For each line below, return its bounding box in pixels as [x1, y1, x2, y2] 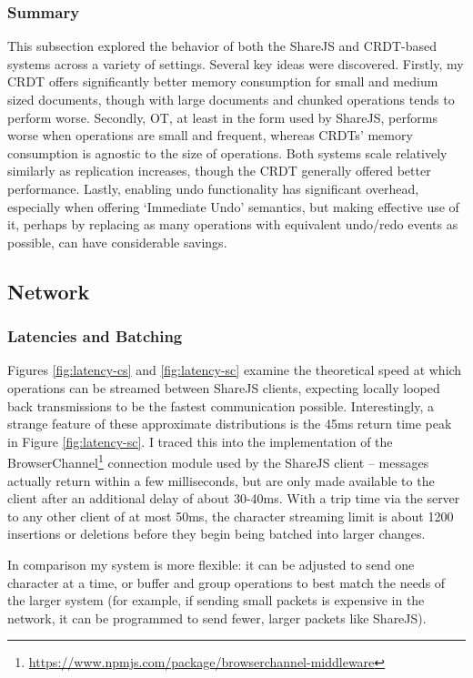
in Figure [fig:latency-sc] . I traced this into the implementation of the [7, 431, 393, 450]
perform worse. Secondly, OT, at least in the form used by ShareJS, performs [7, 107, 438, 126]
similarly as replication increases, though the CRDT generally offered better [7, 161, 431, 180]
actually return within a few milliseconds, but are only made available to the [7, 471, 435, 490]
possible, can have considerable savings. [7, 232, 227, 251]
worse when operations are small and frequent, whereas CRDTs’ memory [7, 126, 413, 145]
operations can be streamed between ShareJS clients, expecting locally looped [7, 378, 440, 397]
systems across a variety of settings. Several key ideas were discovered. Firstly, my [7, 54, 464, 73]
